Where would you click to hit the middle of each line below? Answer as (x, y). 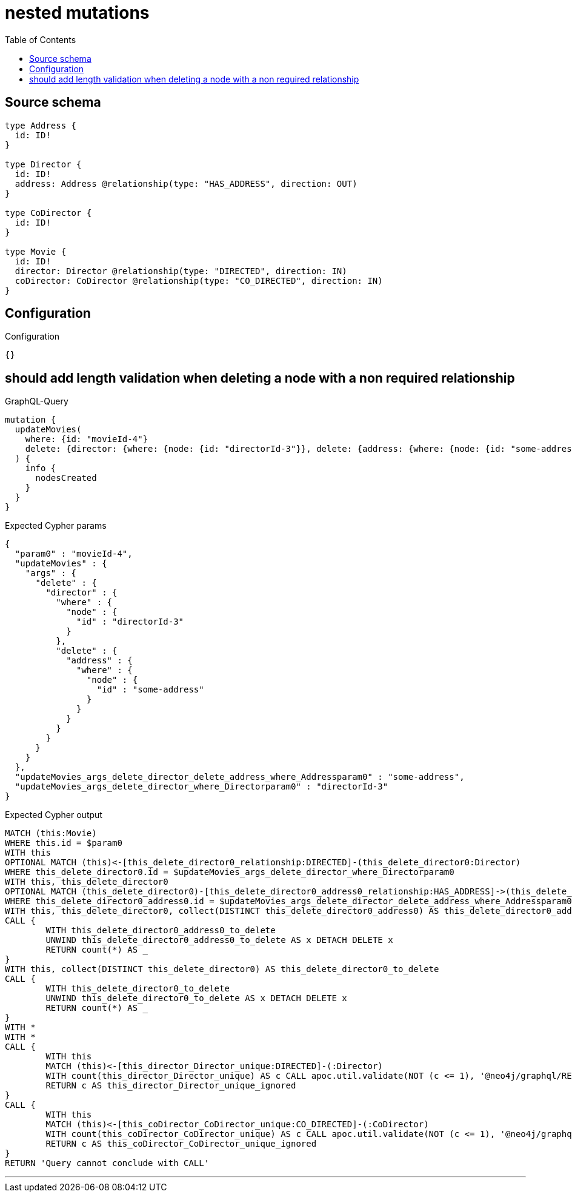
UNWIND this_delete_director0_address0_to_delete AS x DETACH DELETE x (219, 940)
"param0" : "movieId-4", (74, 554)
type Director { (43, 164)
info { (41, 468)
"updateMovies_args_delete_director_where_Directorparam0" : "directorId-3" (201, 787)
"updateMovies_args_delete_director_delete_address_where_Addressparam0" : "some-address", (240, 777)
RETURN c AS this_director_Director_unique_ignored (171, 1086)
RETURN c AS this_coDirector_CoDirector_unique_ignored (181, 1144)
